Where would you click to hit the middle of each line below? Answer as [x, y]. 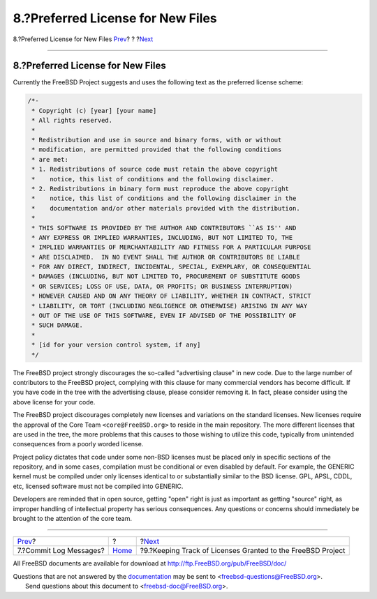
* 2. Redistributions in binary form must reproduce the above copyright [161, 189]
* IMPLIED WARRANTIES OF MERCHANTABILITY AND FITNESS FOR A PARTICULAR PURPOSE [171, 247]
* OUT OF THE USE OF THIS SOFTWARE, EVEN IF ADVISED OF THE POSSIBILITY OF [164, 316]
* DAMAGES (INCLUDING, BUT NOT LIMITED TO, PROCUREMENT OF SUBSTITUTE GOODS [166, 276]
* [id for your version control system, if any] [116, 345]
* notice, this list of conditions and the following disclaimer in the [164, 198]
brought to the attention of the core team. [73, 519]
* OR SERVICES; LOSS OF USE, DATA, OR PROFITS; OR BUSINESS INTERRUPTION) [162, 286]
